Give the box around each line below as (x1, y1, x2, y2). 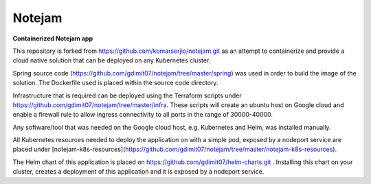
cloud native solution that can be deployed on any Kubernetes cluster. (12, 56, 211, 65)
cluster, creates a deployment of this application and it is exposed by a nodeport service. (12, 168, 265, 176)
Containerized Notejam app (12, 34, 93, 43)
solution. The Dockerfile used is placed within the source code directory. (12, 79, 218, 87)
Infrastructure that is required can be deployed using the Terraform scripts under (12, 91, 242, 100)
